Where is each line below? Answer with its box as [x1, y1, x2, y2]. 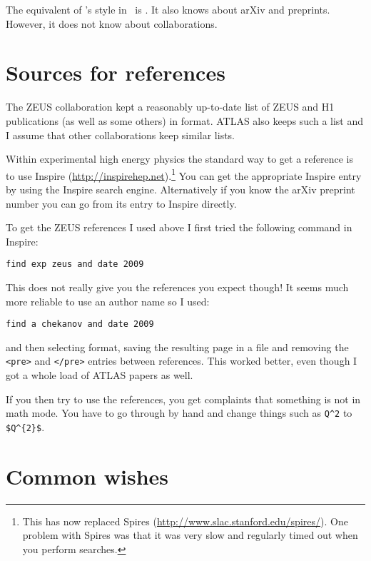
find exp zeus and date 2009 [6, 259, 144, 270]
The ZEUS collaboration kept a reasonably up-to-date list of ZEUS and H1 [6, 99, 335, 114]
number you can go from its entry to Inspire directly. [6, 196, 237, 211]
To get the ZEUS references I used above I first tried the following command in [6, 220, 352, 235]
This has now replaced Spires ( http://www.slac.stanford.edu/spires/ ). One [22, 513, 348, 528]
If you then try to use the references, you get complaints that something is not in [6, 391, 361, 406]
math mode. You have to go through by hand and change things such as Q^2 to [6, 405, 352, 420]
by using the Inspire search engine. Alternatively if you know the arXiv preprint [6, 181, 355, 196]
